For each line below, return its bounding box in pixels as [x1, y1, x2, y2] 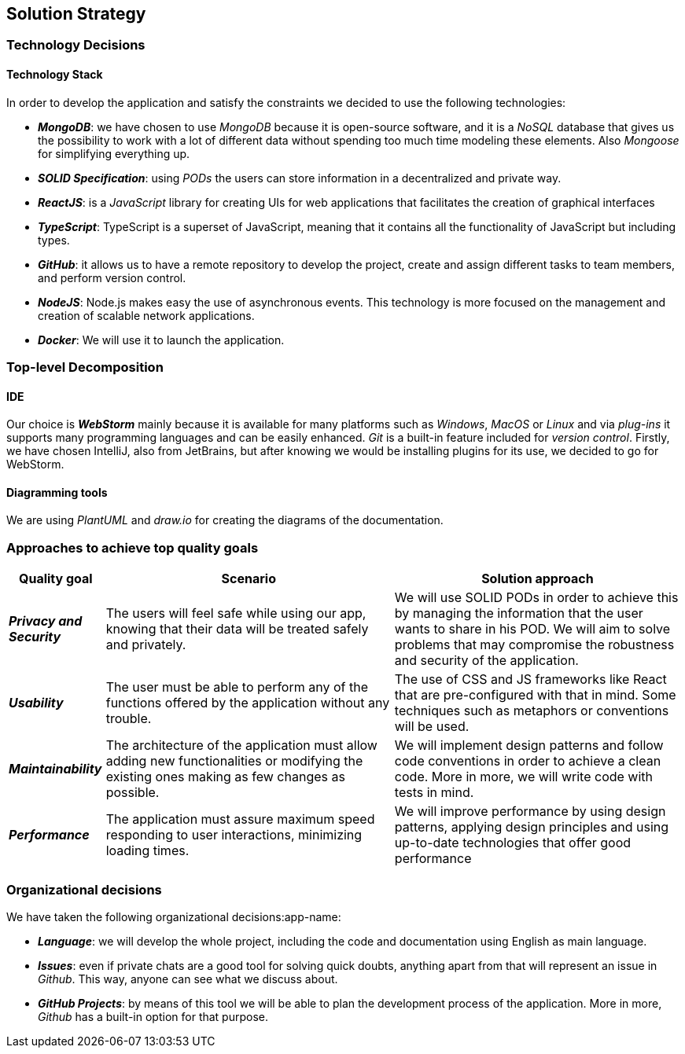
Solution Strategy [6, 4, 146, 24]
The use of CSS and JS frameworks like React [394, 671, 667, 688]
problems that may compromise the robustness [394, 637, 675, 653]
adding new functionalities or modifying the [105, 753, 363, 769]
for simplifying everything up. [38, 146, 190, 160]
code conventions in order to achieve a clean [394, 753, 661, 769]
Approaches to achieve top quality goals [6, 539, 259, 556]
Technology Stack [6, 68, 103, 82]
